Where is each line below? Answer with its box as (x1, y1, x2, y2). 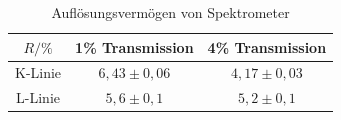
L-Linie (16, 87, 61, 108)
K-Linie (15, 62, 62, 83)
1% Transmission (75, 36, 194, 57)
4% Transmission (207, 36, 327, 57)
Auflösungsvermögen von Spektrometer (51, 2, 290, 22)
